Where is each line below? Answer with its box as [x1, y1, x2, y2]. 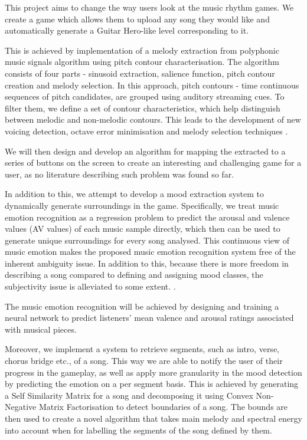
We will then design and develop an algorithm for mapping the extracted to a [5, 145, 286, 157]
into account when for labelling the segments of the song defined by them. [5, 423, 272, 436]
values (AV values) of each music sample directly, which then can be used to [5, 222, 280, 235]
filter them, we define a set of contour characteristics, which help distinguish [5, 101, 280, 114]
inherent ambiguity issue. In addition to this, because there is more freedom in [5, 257, 289, 269]
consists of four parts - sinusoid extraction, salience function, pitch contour [5, 67, 275, 79]
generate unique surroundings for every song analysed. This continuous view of [5, 234, 290, 246]
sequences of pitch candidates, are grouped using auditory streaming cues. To [5, 90, 285, 103]
